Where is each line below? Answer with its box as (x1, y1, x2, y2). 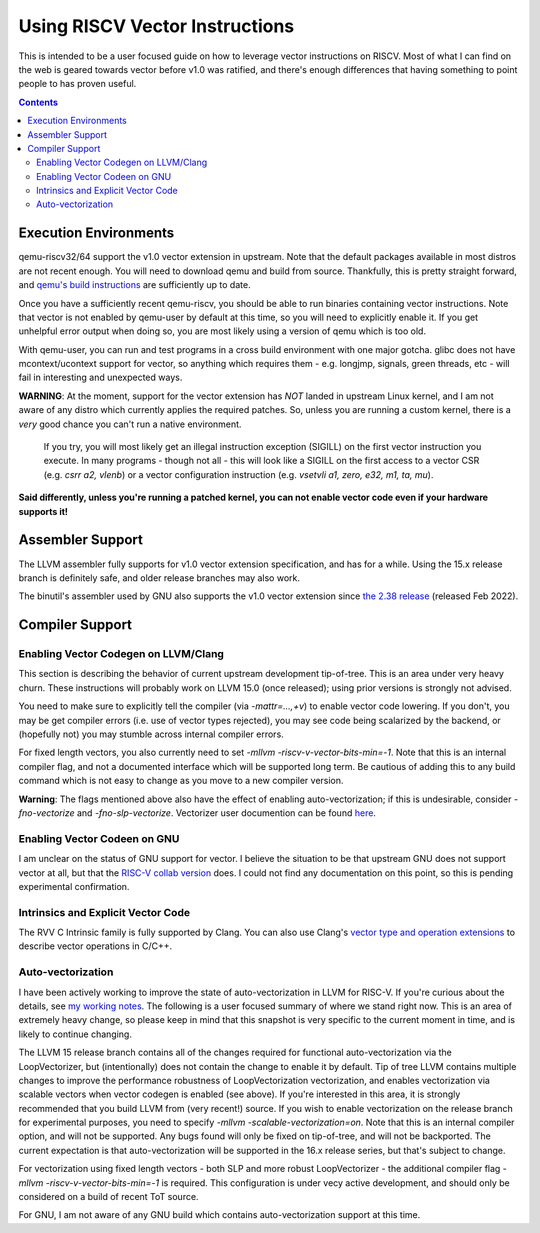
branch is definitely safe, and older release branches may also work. (18, 571, 300, 584)
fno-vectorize (18, 806, 75, 819)
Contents (18, 96, 59, 108)
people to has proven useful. (18, 78, 137, 90)
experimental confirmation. (18, 880, 130, 892)
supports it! (18, 505, 69, 517)
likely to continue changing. (18, 1028, 132, 1040)
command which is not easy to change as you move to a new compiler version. (18, 775, 344, 787)
